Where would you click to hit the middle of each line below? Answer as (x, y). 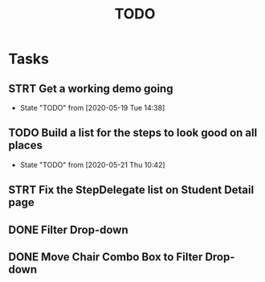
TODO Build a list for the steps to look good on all (133, 133)
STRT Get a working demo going (91, 89)
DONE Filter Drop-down (68, 230)
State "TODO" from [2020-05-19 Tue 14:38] (92, 108)
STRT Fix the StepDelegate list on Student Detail (131, 190)
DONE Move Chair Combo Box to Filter (106, 257)
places (25, 145)
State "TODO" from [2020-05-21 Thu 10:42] (93, 164)
